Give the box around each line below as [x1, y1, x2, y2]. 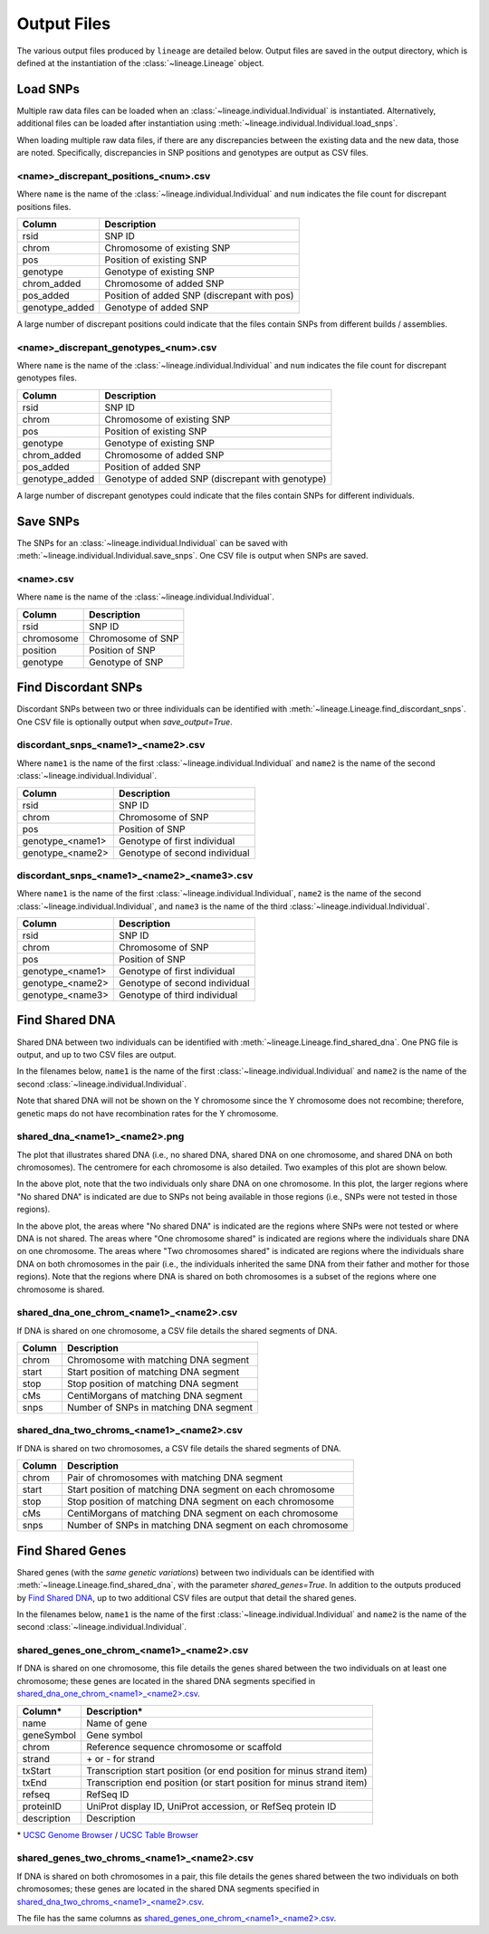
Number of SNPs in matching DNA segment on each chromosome [66, 1519, 349, 1532]
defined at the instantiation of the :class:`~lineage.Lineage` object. [16, 57, 264, 68]
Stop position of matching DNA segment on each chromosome [66, 1495, 334, 1508]
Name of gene [86, 1717, 148, 1729]
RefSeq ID [86, 1788, 129, 1801]
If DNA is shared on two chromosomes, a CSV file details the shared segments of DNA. [16, 1442, 341, 1453]
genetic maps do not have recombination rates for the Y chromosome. [16, 1107, 279, 1118]
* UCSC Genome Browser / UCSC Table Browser [16, 1829, 199, 1840]
